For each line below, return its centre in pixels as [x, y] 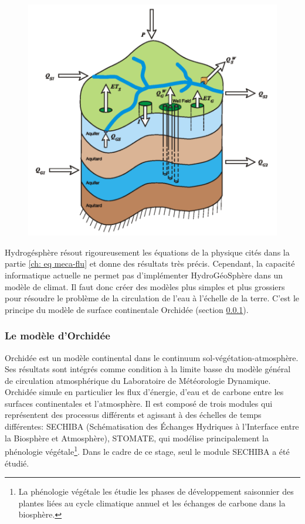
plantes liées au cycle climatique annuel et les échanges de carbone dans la [152, 503]
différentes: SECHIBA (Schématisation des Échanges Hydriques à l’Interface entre [152, 426]
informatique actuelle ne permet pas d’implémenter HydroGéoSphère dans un [144, 275]
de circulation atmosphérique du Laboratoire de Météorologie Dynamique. [138, 380]
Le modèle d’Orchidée [57, 336]
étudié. [17, 463]
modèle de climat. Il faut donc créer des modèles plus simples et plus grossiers [145, 286]
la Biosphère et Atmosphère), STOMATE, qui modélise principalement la [137, 438]
